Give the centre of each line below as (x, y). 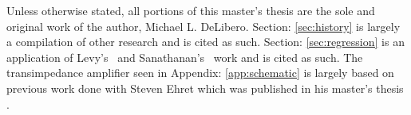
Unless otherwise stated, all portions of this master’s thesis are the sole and (191, 10)
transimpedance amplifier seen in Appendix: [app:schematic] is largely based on (200, 73)
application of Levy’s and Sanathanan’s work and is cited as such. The (185, 57)
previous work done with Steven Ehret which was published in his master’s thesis (205, 88)
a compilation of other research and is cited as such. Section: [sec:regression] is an (205, 42)
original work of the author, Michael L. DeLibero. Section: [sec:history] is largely (204, 26)
